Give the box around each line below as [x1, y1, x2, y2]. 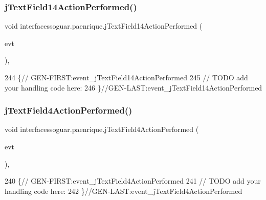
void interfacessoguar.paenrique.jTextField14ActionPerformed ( [5, 20, 203, 31]
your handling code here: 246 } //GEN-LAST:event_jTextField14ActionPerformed [5, 82, 262, 93]
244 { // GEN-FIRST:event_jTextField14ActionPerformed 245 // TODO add [5, 72, 248, 82]
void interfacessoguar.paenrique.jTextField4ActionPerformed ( [5, 124, 199, 135]
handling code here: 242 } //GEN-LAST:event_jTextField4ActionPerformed [5, 185, 242, 196]
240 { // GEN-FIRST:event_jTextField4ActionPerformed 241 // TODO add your [5, 175, 261, 186]
